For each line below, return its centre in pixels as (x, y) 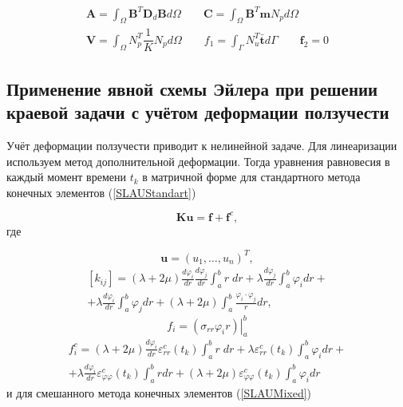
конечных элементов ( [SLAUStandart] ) (101, 192)
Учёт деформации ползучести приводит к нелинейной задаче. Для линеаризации (202, 146)
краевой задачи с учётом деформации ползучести (198, 112)
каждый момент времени (66, 177)
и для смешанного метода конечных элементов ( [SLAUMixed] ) (159, 392)
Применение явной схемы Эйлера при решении (192, 88)
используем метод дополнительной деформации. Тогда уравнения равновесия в (198, 161)
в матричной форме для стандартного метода (251, 177)
